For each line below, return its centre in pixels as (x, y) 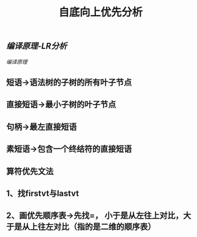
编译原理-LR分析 (37, 46)
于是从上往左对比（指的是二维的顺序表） (81, 227)
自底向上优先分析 (100, 12)
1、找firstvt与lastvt (43, 193)
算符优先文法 (30, 171)
